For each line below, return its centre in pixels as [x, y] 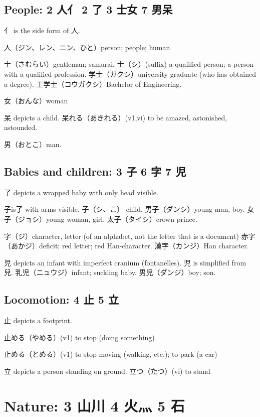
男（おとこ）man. [33, 144]
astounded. [21, 127]
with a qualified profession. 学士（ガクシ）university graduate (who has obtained [130, 74]
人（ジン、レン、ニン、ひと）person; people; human [87, 47]
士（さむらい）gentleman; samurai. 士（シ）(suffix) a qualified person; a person [129, 64]
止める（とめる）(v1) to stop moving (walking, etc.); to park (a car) [111, 354]
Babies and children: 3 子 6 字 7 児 [95, 171]
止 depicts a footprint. [38, 320]
